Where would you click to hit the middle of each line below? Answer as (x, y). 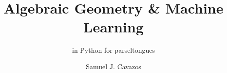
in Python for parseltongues (113, 50)
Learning (113, 27)
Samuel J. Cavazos (113, 66)
